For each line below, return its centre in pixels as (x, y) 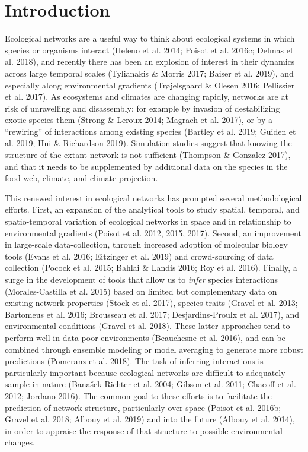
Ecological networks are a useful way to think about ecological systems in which (150, 38)
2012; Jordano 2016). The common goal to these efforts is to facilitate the (138, 395)
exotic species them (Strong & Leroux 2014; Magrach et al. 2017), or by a (139, 120)
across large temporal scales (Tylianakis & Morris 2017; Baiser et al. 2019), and (149, 73)
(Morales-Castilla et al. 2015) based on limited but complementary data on (141, 291)
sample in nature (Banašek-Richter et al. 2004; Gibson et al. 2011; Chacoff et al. (150, 384)
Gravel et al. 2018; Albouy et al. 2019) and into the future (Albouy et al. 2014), (150, 419)
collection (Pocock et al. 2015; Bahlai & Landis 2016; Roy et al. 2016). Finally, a (151, 268)
